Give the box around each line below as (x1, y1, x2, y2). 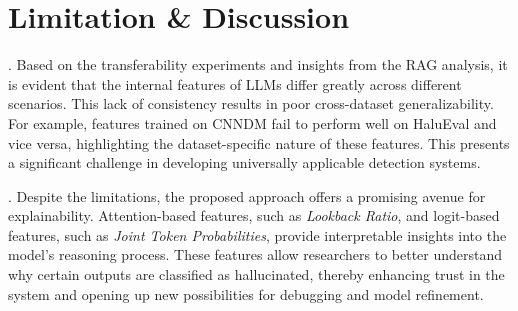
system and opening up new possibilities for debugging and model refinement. (8, 283, 484, 304)
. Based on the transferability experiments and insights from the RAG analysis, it (8, 54, 508, 75)
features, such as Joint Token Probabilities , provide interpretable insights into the (8, 224, 507, 245)
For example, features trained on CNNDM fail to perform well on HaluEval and (8, 112, 497, 133)
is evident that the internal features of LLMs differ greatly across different (8, 73, 462, 94)
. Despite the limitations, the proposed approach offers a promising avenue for (8, 185, 486, 206)
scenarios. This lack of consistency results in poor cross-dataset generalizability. (8, 93, 494, 114)
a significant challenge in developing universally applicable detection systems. (8, 152, 481, 173)
